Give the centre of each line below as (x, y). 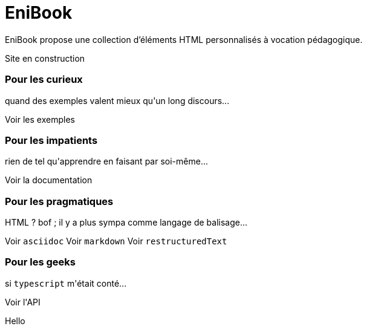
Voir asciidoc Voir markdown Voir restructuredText (116, 241)
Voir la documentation (49, 180)
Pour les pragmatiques (59, 201)
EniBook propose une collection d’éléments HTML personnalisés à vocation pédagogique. (184, 39)
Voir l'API (23, 302)
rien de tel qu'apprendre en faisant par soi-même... (106, 161)
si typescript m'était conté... (66, 283)
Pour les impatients (51, 140)
